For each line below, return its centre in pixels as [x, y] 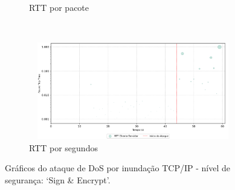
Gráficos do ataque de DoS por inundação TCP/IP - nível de [118, 168]
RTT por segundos [63, 147]
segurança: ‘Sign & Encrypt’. [58, 179]
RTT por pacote [59, 7]
